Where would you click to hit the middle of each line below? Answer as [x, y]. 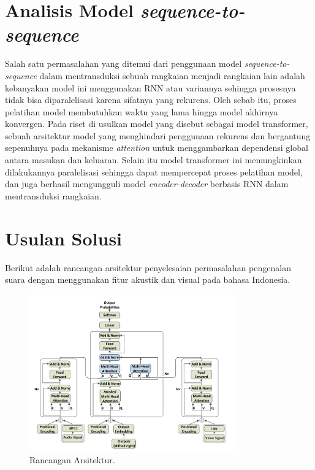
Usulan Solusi [64, 238]
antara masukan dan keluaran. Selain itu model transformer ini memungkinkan [154, 160]
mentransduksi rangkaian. [53, 195]
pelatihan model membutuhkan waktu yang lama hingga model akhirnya [142, 111]
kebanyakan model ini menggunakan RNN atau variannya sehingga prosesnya [150, 87]
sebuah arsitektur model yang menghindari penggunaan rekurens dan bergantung [158, 135]
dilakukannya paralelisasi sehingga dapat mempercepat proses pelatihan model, [154, 171]
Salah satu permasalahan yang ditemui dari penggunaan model [123, 64]
